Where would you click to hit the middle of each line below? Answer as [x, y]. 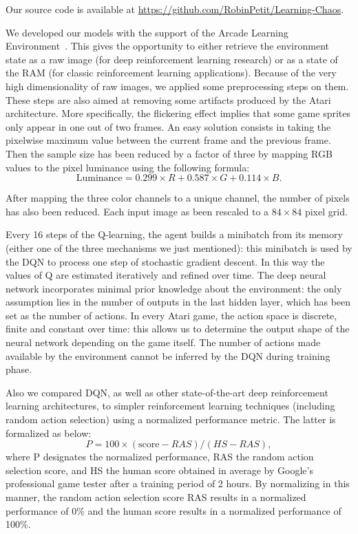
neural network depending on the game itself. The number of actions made [163, 342]
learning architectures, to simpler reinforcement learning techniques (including [170, 406]
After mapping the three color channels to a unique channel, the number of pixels [178, 198]
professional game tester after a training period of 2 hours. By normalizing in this [178, 483]
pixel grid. [326, 211]
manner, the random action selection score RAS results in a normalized [156, 497]
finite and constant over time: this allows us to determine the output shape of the [178, 329]
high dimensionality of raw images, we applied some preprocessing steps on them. [177, 86]
